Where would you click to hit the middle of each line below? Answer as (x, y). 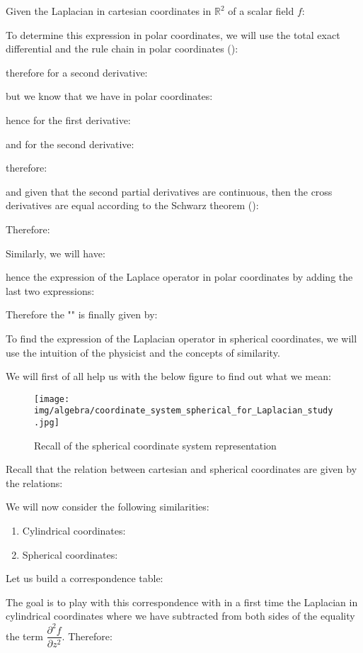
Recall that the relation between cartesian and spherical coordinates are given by (181, 469)
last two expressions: (50, 290)
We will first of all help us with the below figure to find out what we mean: (168, 376)
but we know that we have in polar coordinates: (109, 96)
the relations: (34, 482)
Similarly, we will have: (56, 253)
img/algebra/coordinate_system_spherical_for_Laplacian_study (184, 411)
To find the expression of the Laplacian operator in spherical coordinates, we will (181, 338)
